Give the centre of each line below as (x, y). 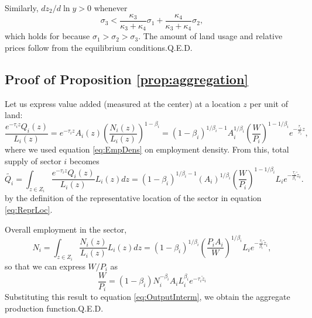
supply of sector (33, 160)
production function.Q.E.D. (54, 308)
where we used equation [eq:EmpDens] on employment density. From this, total (147, 149)
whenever (111, 8)
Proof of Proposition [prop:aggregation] (127, 79)
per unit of (269, 103)
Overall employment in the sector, (66, 229)
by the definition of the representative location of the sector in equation (133, 198)
